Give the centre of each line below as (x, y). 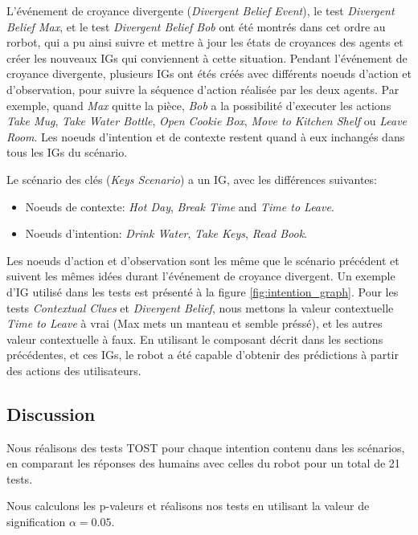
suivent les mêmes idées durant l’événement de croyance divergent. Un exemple (201, 276)
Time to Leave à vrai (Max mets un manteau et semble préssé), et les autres (195, 323)
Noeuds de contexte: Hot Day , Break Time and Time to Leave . (180, 206)
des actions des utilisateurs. (74, 370)
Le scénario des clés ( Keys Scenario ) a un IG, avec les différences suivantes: (192, 179)
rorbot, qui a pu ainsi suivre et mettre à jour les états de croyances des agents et (205, 42)
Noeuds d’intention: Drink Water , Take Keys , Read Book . (166, 233)
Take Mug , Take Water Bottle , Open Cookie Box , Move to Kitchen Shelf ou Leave (207, 121)
